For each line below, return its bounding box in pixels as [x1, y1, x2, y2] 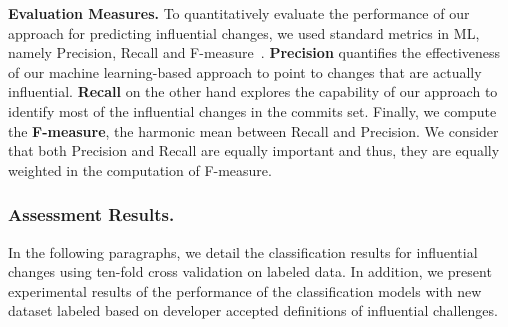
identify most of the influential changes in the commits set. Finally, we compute [8, 100, 497, 121]
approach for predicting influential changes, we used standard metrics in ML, [8, 22, 480, 43]
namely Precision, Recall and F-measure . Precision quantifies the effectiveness [8, 42, 501, 63]
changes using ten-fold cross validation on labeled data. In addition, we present [8, 261, 492, 282]
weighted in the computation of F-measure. [8, 159, 272, 180]
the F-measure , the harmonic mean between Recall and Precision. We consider [8, 120, 499, 141]
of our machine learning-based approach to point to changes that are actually [8, 61, 482, 82]
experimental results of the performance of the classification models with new [8, 280, 482, 301]
